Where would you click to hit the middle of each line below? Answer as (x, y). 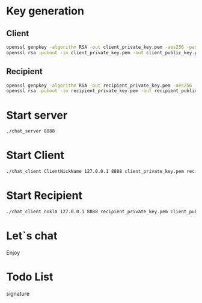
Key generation (45, 11)
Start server (37, 115)
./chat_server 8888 (31, 131)
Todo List (30, 277)
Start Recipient (44, 195)
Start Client (35, 155)
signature (18, 293)
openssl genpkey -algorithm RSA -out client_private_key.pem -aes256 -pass (103, 47)
